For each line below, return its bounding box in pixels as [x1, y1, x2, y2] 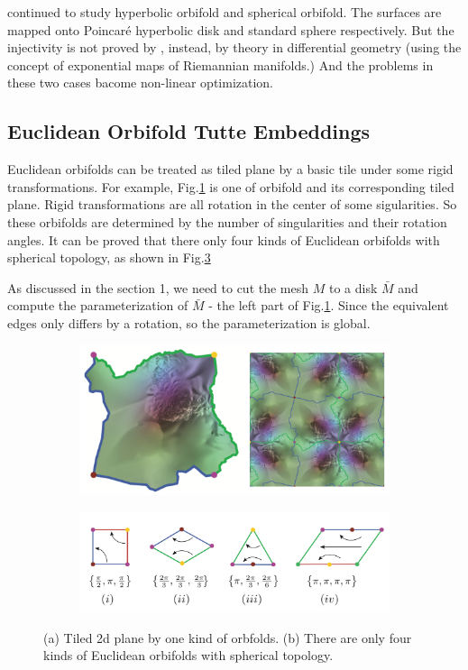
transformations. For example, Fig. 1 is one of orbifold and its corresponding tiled [7, 177, 454, 196]
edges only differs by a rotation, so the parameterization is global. [7, 313, 371, 332]
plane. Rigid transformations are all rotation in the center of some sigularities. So [7, 195, 457, 214]
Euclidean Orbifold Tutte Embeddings [7, 117, 371, 145]
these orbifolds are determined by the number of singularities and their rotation [7, 212, 447, 231]
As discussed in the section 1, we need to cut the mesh [7, 278, 309, 297]
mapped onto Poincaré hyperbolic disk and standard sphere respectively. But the [7, 20, 454, 39]
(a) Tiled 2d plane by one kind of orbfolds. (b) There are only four [43, 628, 412, 647]
